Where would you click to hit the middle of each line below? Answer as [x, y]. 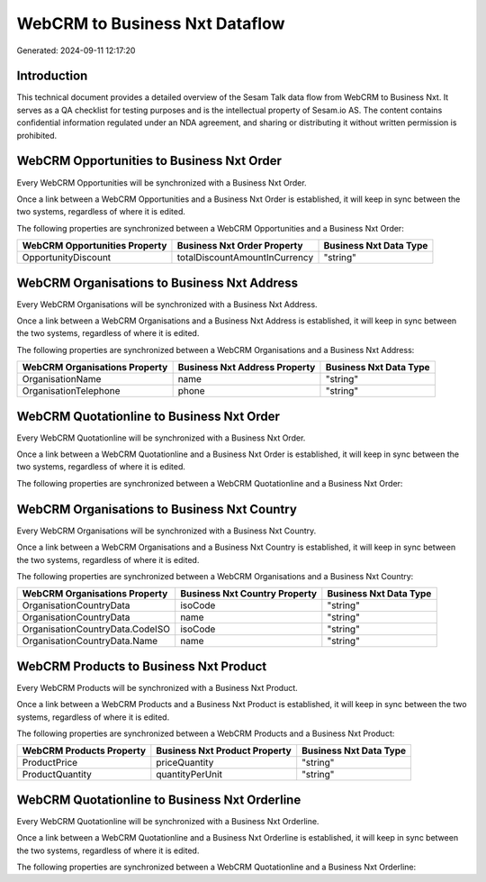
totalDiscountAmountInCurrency [245, 258]
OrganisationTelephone [71, 391]
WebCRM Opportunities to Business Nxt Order [149, 161]
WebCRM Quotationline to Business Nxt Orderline [159, 800]
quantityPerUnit [189, 775]
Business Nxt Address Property [247, 368]
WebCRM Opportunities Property [94, 246]
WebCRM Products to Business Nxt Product [142, 666]
